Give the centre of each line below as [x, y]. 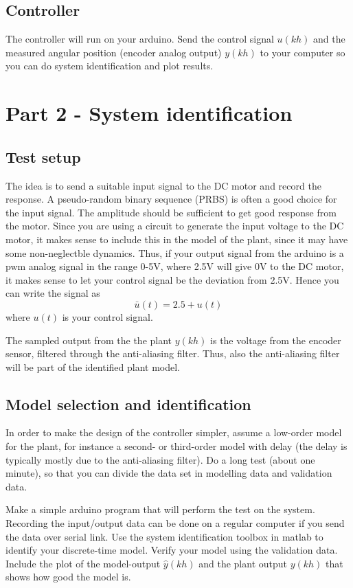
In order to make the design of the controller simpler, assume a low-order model [174, 432]
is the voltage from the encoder [276, 340]
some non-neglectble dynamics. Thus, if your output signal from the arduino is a [175, 252]
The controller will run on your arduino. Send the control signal [140, 39]
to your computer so [303, 52]
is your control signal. [107, 316]
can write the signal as [53, 293]
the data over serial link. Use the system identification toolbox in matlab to [164, 536]
